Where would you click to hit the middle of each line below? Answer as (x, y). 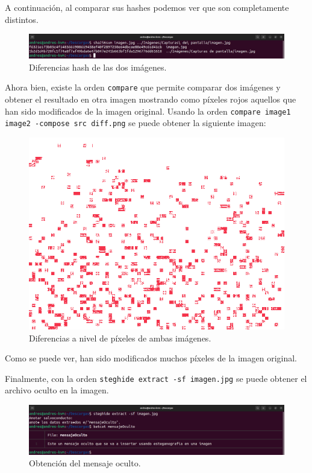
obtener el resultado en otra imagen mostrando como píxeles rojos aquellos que (151, 99)
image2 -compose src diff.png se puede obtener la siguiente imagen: (136, 123)
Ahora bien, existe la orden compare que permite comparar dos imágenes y (143, 87)
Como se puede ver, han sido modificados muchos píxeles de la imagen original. (151, 358)
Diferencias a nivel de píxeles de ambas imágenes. (120, 338)
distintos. (22, 19)
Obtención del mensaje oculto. (85, 463)
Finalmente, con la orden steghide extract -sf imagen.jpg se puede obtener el (156, 378)
